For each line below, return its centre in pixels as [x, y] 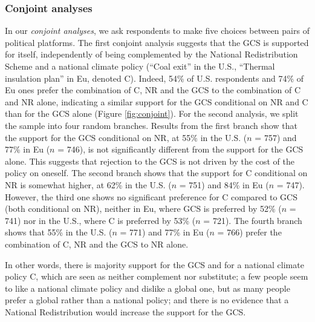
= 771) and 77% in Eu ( [165, 232]
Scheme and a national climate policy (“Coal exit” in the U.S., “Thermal [140, 66]
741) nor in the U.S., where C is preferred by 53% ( [100, 220]
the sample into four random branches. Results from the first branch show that [151, 125]
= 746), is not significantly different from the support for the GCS [180, 149]
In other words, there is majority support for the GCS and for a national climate [154, 264]
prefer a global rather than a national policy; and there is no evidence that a [147, 300]
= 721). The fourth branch [253, 220]
